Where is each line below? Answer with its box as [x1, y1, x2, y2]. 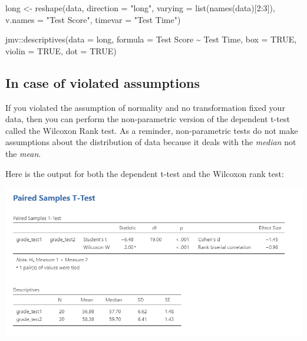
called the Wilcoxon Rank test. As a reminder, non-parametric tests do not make [5, 124, 298, 136]
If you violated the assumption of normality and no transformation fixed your [5, 101, 285, 113]
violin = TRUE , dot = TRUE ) [5, 44, 117, 57]
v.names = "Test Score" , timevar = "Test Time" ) [5, 13, 181, 25]
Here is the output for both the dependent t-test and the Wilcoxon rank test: [5, 167, 284, 179]
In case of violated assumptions [5, 73, 200, 91]
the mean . [5, 147, 41, 159]
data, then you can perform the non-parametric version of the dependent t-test [5, 113, 290, 125]
